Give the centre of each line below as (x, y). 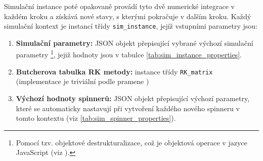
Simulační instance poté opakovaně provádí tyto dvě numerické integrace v (119, 6)
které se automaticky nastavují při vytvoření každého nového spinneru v (128, 108)
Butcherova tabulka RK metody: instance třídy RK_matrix (114, 71)
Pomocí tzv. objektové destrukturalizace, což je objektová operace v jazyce (131, 142)
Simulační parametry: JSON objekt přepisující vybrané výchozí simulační (135, 43)
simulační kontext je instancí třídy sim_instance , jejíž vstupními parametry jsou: (131, 26)
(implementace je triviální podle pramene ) (82, 81)
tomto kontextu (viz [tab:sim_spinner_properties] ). (96, 118)
